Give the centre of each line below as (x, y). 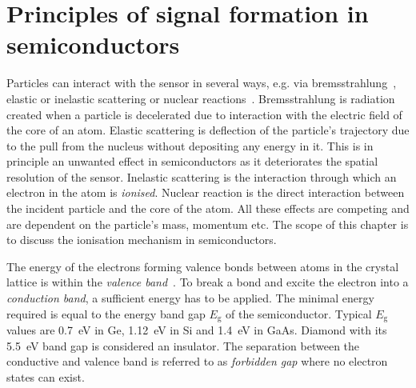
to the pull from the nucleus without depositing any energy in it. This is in (190, 145)
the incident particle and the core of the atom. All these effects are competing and (208, 208)
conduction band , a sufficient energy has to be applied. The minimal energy (190, 298)
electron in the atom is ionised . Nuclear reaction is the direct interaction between (206, 192)
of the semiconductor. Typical (299, 313)
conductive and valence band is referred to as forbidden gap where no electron (197, 361)
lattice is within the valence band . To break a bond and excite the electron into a (208, 282)
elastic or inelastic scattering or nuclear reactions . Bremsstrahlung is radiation (201, 98)
